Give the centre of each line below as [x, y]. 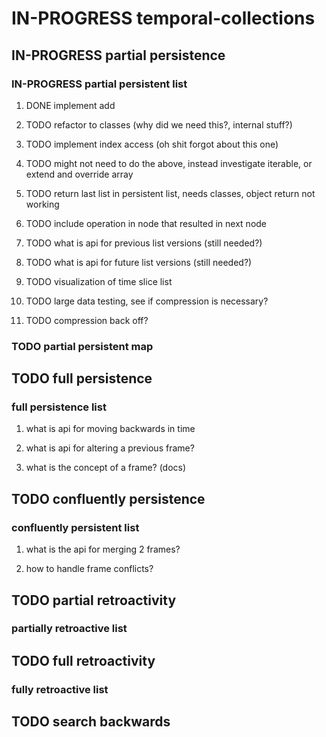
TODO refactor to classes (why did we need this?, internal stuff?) [159, 124]
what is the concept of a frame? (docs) [106, 468]
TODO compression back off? [87, 320]
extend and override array [79, 174]
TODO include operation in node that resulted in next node [146, 223]
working [42, 204]
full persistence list [59, 407]
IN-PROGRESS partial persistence [118, 55]
